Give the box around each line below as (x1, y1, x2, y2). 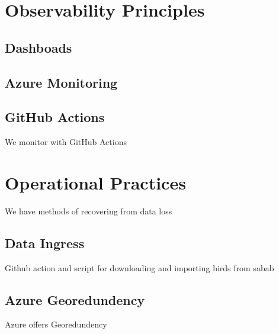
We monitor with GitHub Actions (5, 136, 127, 148)
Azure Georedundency (5, 290, 145, 309)
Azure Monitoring (5, 73, 118, 91)
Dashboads (5, 38, 72, 56)
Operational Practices (5, 170, 186, 194)
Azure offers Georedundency (5, 318, 107, 330)
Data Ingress (5, 233, 85, 252)
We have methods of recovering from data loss (5, 204, 172, 217)
